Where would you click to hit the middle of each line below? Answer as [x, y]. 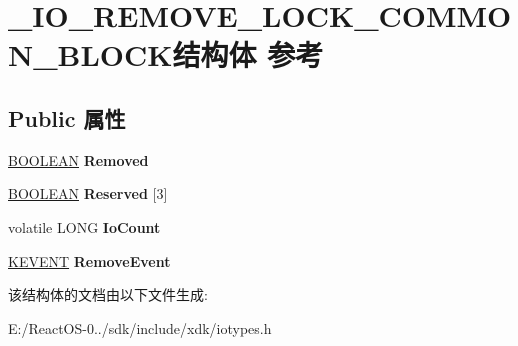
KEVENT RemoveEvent [89, 260]
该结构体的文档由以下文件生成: [108, 294]
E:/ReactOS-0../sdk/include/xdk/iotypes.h [140, 327]
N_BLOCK [90, 54]
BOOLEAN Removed [78, 159]
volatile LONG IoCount [84, 226]
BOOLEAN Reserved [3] [88, 193]
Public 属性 [67, 117]
